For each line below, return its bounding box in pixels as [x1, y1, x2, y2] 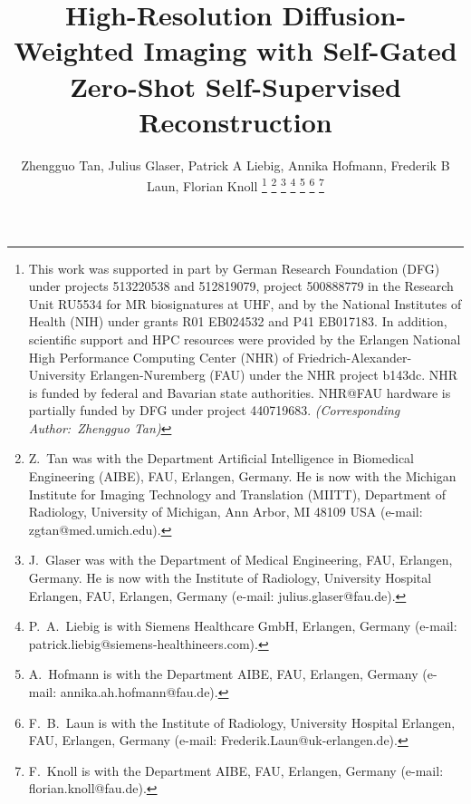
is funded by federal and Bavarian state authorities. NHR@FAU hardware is [28, 383, 451, 402]
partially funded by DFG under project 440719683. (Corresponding [28, 401, 400, 420]
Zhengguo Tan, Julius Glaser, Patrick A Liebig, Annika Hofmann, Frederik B [21, 155, 450, 174]
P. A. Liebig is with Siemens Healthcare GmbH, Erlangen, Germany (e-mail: [28, 616, 457, 635]
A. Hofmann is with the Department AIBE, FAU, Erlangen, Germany [28, 664, 418, 683]
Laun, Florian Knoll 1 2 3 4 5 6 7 [147, 174, 324, 195]
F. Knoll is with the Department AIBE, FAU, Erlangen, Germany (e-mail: [28, 760, 444, 780]
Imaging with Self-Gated [143, 32, 457, 69]
